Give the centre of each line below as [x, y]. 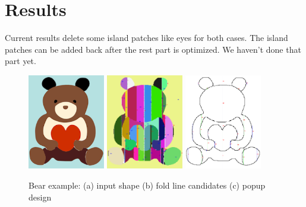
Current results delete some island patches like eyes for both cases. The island [146, 38]
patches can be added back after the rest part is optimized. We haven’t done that [153, 49]
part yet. [20, 61]
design [40, 197]
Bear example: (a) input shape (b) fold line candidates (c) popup [147, 185]
